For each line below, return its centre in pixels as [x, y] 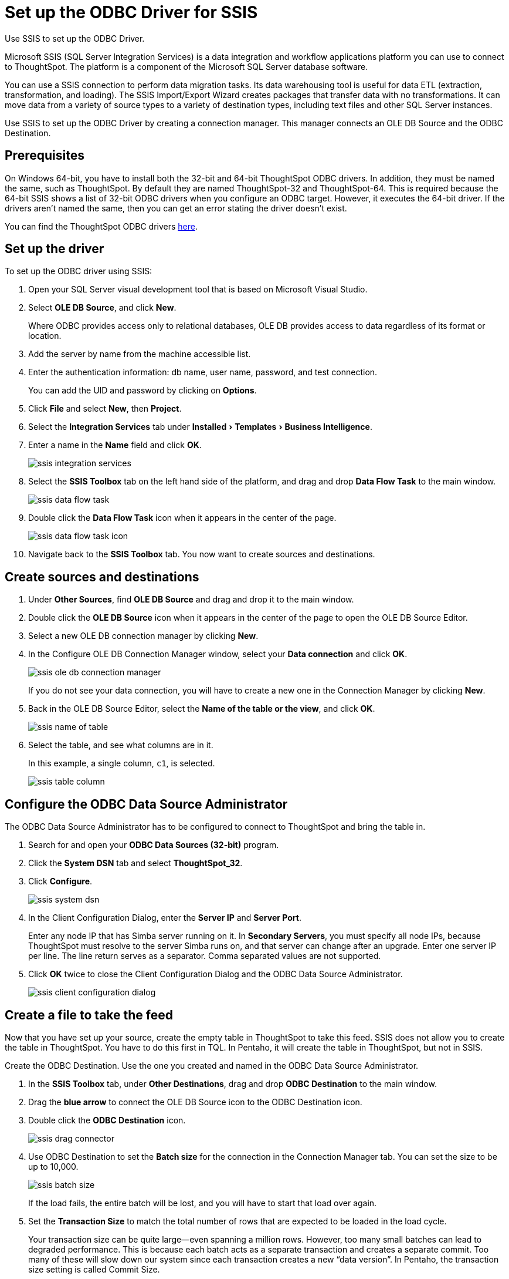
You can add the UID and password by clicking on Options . [142, 391]
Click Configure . [60, 881]
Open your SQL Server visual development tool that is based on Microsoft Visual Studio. [198, 290]
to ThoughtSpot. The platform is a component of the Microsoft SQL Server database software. [186, 66]
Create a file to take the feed [89, 1015]
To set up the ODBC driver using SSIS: [79, 271]
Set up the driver [55, 249]
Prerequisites [45, 156]
